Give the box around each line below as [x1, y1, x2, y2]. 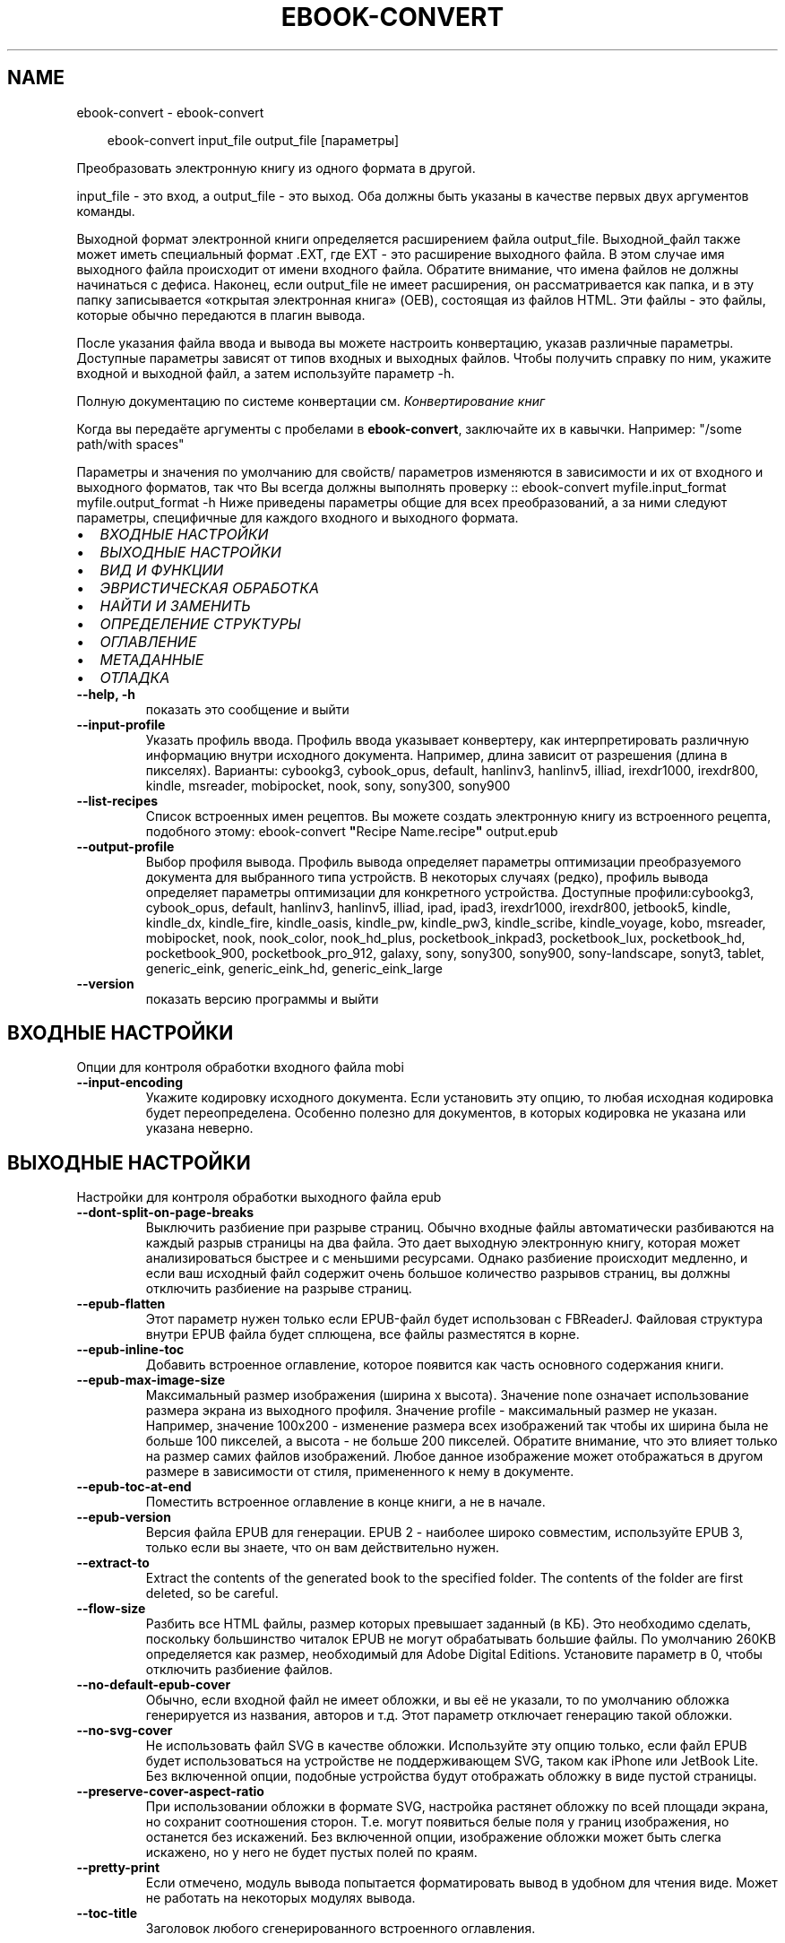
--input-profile [76, 716, 166, 732]
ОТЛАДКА [99, 668, 170, 687]
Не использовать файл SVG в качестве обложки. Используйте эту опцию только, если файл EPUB [145, 1738, 747, 1754]
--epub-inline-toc [76, 1342, 185, 1358]
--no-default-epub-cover [76, 1677, 231, 1693]
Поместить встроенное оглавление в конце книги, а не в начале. [145, 1494, 546, 1510]
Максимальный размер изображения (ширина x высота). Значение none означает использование [145, 1387, 749, 1403]
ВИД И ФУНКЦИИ [99, 560, 224, 579]
